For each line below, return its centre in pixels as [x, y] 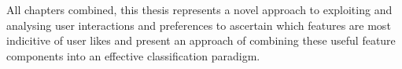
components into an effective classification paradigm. [133, 55]
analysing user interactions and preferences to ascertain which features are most [199, 25]
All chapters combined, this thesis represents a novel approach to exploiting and [199, 9]
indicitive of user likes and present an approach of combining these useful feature [201, 40]
